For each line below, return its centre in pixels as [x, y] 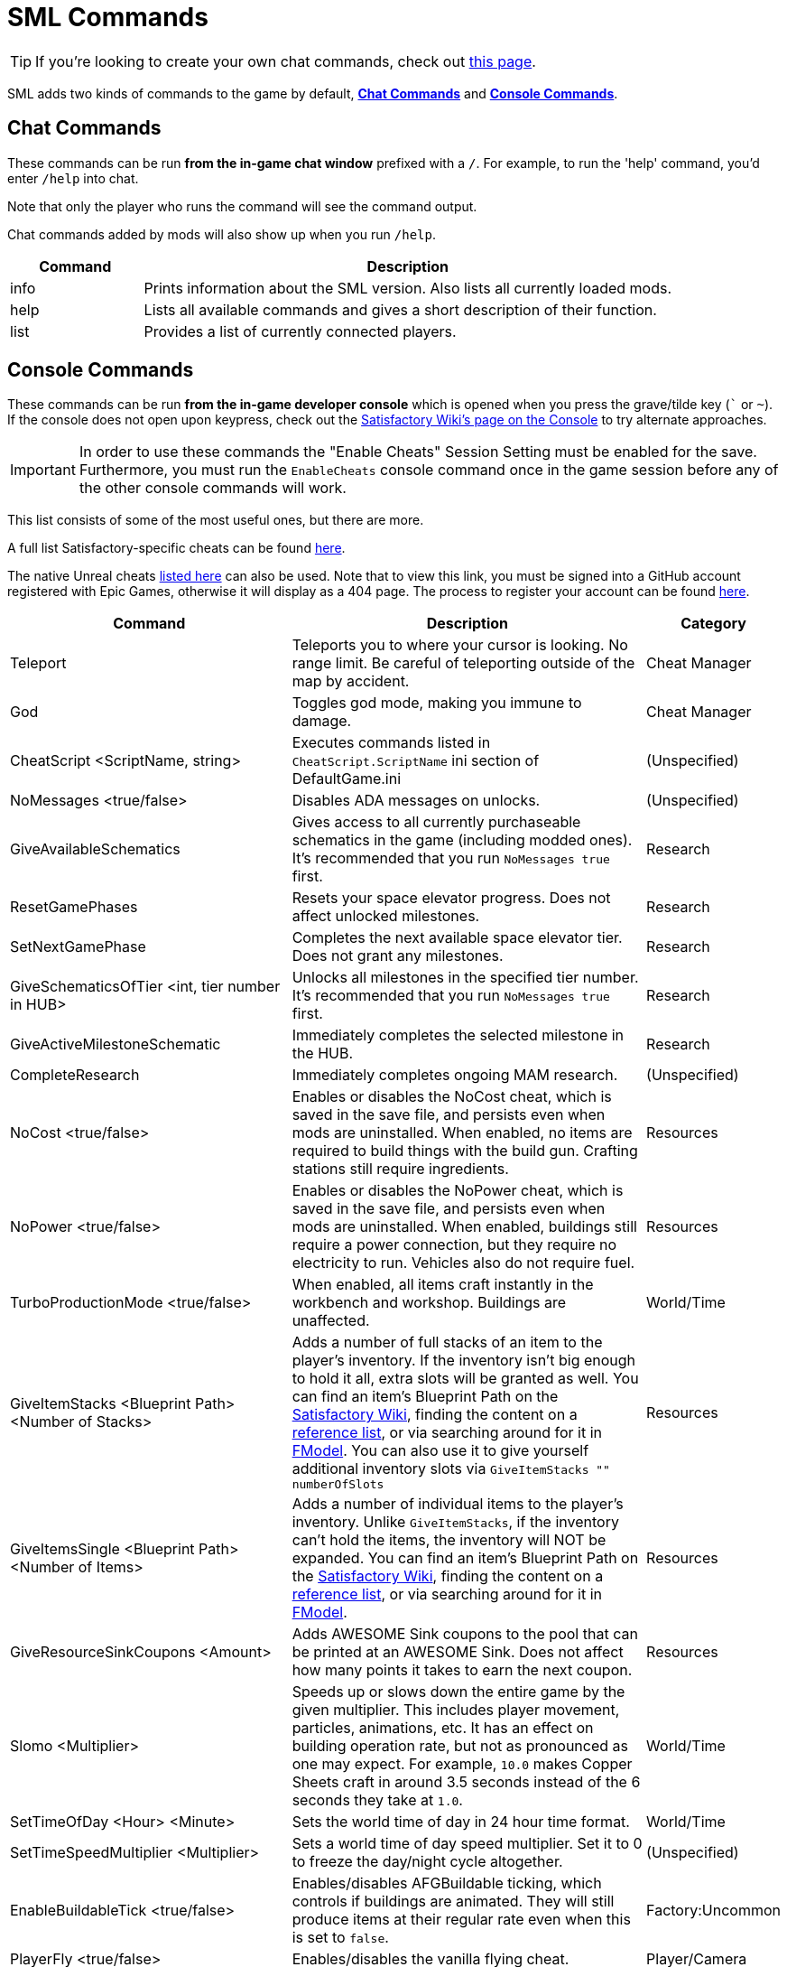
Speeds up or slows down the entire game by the [458, 1692]
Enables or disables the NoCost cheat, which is [452, 1097]
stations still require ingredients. [400, 1169]
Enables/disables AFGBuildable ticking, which [447, 1883]
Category [713, 624]
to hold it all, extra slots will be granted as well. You [465, 1379]
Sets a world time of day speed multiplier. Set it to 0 [467, 1844]
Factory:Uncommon [713, 1911]
